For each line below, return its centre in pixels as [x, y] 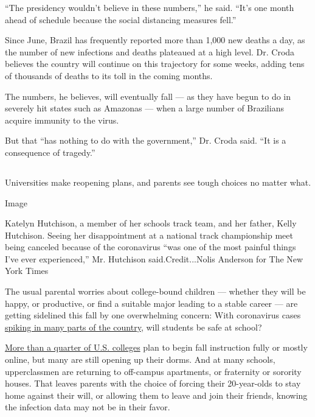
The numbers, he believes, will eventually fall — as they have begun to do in [148, 96]
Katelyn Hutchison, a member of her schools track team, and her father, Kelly [151, 223]
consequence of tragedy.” [50, 152]
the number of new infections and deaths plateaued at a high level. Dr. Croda [150, 51]
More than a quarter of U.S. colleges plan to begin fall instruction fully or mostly [156, 347]
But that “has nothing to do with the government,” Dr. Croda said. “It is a [146, 140]
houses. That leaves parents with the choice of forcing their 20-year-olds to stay [153, 383]
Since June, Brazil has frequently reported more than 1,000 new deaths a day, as [155, 40]
